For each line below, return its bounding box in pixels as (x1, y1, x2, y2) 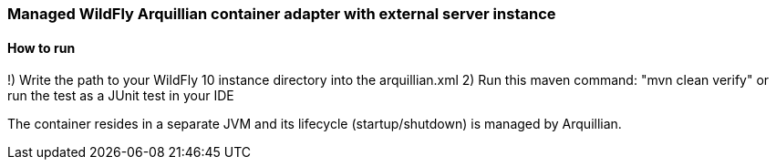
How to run (7, 39, 76, 56)
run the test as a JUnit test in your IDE (7, 88, 234, 104)
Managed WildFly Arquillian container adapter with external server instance (7, 5, 556, 23)
